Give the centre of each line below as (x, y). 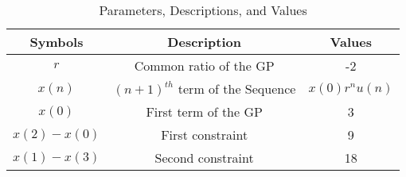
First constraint (205, 135)
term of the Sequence (237, 88)
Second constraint (204, 158)
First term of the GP (204, 112)
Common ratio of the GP (204, 65)
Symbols (57, 42)
